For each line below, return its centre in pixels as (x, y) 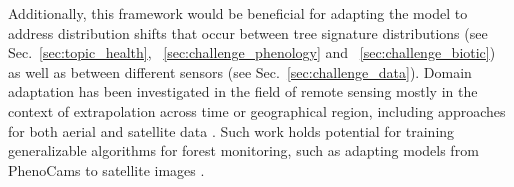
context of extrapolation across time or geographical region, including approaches (257, 110)
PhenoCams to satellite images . (106, 169)
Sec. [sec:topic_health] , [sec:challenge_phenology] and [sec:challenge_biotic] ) (252, 52)
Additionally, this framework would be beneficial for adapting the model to (238, 13)
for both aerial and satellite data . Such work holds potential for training (231, 130)
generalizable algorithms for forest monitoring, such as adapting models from (243, 150)
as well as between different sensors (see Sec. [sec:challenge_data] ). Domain (240, 71)
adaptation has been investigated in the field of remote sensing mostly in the (243, 91)
